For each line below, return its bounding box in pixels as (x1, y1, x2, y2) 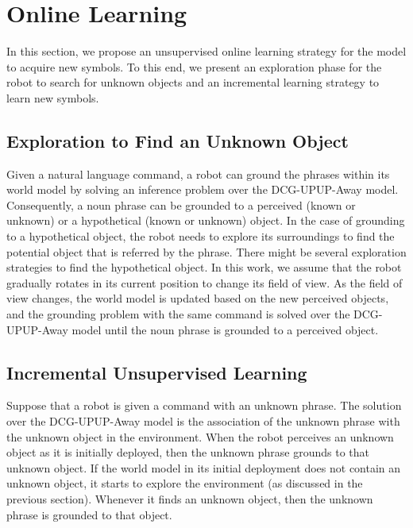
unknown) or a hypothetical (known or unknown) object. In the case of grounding (6, 212, 405, 229)
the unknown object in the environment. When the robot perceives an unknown (6, 428, 394, 445)
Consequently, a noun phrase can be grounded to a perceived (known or (6, 196, 356, 213)
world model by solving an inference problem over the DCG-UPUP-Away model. (6, 181, 399, 198)
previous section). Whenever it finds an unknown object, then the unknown (6, 491, 373, 507)
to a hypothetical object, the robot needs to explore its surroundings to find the (6, 228, 395, 245)
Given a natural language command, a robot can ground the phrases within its (6, 165, 390, 182)
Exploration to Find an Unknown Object (6, 128, 349, 152)
